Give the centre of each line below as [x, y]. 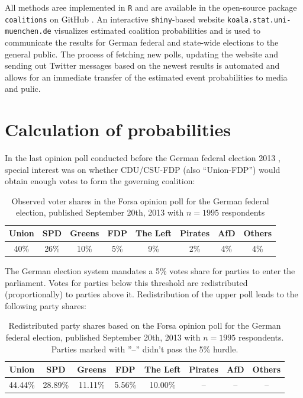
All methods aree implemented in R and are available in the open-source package [151, 7]
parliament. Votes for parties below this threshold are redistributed [126, 282]
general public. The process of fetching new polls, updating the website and [142, 54]
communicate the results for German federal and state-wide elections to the [142, 42]
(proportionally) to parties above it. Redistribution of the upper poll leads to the [151, 294]
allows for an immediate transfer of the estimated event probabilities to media [146, 77]
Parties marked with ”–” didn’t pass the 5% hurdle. [145, 349]
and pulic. [23, 89]
